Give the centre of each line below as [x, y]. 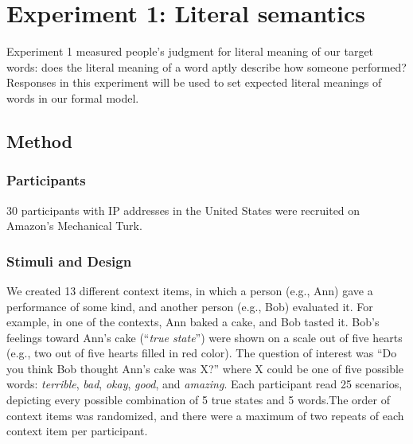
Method [39, 140]
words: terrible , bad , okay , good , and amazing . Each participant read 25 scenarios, [205, 384]
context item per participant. [77, 431]
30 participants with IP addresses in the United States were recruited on [183, 210]
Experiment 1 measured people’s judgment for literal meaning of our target [190, 51]
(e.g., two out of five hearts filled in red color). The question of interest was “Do [202, 353]
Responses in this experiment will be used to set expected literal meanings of [194, 82]
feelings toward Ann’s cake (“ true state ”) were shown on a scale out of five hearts [205, 337]
